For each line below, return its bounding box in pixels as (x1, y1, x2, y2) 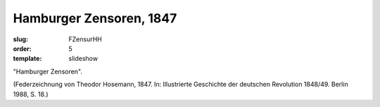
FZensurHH (68, 35, 102, 43)
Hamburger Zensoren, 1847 (13, 10, 177, 26)
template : (13, 55, 42, 63)
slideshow (68, 55, 99, 63)
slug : (13, 35, 28, 43)
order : (13, 44, 32, 52)
